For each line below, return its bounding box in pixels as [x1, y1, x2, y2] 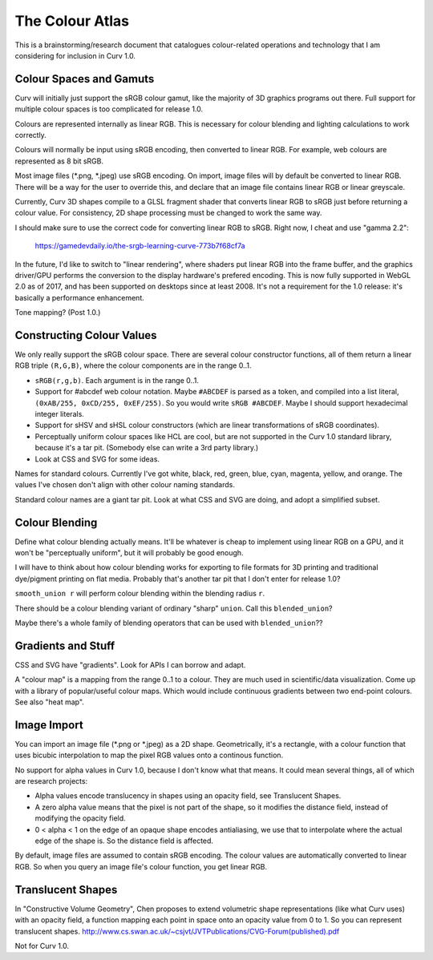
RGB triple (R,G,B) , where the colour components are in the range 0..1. [14, 361, 252, 370]
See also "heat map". [14, 697, 84, 707]
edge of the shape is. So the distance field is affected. [34, 836, 214, 845]
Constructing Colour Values [14, 329, 157, 342]
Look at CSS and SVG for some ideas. [34, 454, 160, 464]
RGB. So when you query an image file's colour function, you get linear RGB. [14, 861, 268, 871]
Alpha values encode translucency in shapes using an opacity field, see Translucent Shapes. [34, 791, 342, 801]
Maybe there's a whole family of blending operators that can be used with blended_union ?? [14, 618, 323, 627]
